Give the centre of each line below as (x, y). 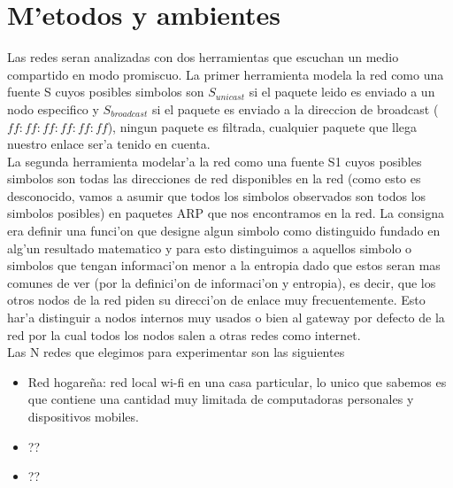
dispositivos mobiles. (83, 416)
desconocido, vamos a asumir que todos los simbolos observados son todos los (217, 195)
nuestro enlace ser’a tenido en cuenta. (109, 144)
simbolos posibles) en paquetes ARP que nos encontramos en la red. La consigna (226, 213)
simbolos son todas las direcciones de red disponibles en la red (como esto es (214, 178)
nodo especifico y (53, 108)
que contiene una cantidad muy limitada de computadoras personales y (221, 399)
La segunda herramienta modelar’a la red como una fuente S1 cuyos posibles (215, 161)
